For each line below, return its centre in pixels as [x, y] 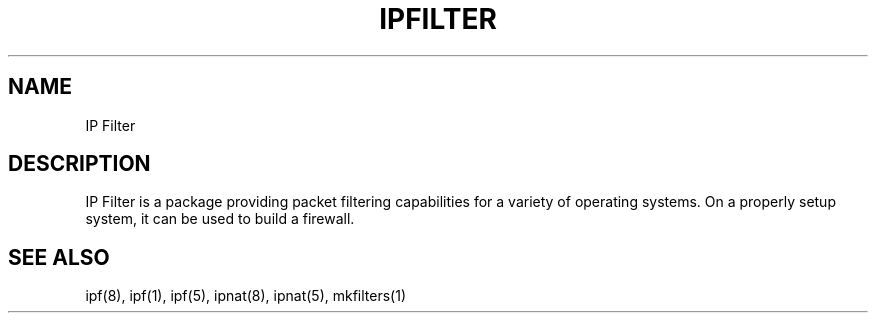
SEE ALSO [59, 257]
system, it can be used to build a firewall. [220, 219]
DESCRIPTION [79, 164]
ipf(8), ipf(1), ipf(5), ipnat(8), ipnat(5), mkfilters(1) [246, 296]
